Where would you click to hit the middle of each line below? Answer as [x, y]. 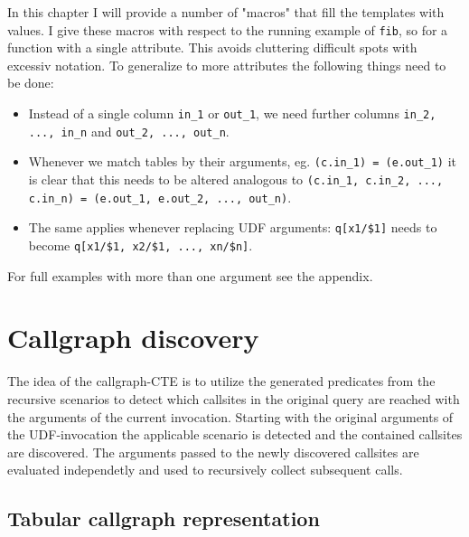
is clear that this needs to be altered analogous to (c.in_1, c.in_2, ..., [236, 179]
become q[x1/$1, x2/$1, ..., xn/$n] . [141, 245]
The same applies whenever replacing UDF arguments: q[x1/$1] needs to [233, 227]
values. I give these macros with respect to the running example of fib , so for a [228, 29]
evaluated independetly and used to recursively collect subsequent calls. [205, 470]
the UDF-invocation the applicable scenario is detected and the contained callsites [235, 434]
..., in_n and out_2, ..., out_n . [129, 131]
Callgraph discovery [133, 338]
